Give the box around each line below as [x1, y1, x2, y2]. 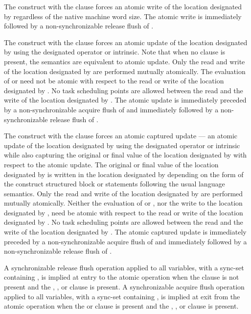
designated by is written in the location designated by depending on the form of [4, 169, 244, 179]
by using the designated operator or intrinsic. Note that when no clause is [4, 47, 226, 57]
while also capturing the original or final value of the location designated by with [4, 150, 247, 160]
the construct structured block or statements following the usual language [4, 179, 225, 189]
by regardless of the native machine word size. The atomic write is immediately [4, 11, 242, 21]
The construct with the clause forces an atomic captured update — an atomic [4, 131, 238, 141]
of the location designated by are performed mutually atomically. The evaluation [4, 66, 246, 76]
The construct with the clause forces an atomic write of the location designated [4, 1, 242, 11]
